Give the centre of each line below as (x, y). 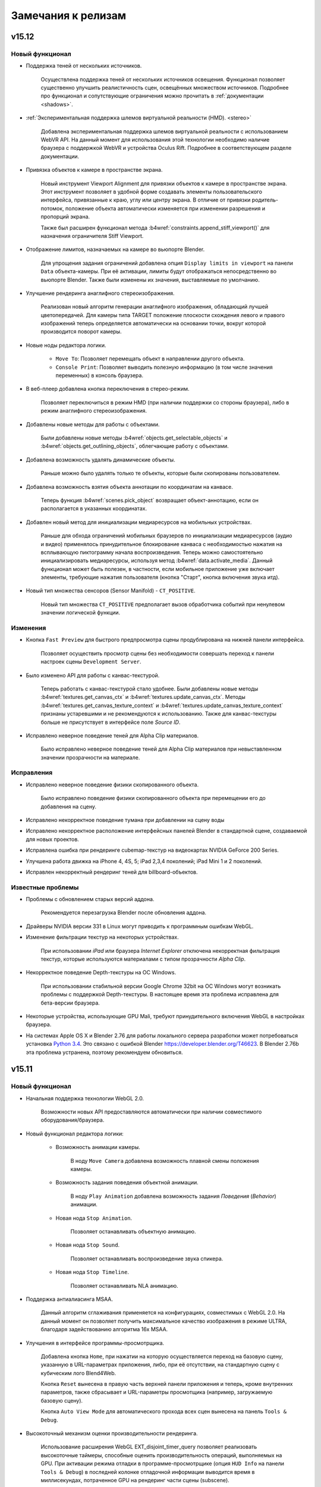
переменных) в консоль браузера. (100, 375)
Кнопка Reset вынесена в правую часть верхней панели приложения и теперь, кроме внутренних (167, 1384)
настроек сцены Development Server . (91, 662)
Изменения (29, 628)
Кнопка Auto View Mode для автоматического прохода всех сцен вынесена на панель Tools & (164, 1411)
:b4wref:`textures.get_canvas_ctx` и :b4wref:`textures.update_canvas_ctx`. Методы (143, 697)
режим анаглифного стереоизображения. (94, 411)
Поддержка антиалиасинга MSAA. (69, 1299)
